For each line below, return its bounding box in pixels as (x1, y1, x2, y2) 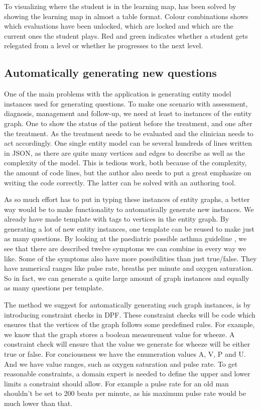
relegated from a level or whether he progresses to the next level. (4, 40, 203, 51)
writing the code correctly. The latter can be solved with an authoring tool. (4, 177, 236, 187)
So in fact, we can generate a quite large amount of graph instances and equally (4, 272, 249, 283)
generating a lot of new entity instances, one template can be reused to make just (4, 223, 254, 234)
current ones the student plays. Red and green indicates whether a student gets (4, 30, 248, 41)
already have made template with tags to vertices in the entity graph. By (4, 214, 229, 224)
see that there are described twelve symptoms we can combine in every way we (4, 243, 246, 254)
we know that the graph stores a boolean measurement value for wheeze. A (4, 329, 235, 339)
